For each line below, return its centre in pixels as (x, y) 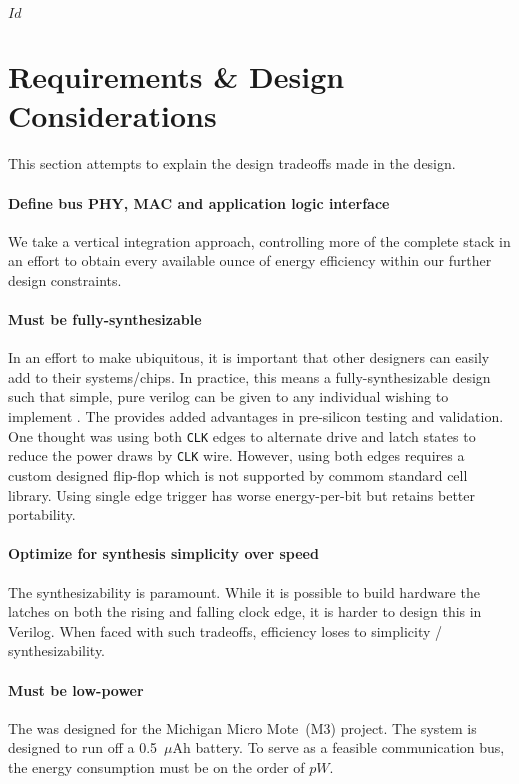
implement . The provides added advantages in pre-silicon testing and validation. (256, 416)
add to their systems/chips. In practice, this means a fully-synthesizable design (249, 376)
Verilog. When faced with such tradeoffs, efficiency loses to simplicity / (225, 630)
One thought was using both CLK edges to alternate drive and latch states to (242, 435)
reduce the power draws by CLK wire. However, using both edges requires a (236, 455)
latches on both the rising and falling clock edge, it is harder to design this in (245, 611)
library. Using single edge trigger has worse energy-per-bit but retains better (242, 494)
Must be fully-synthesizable (105, 319)
